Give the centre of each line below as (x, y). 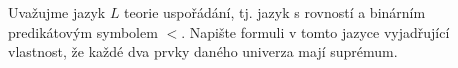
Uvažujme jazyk (57, 12)
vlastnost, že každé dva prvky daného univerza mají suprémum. (203, 51)
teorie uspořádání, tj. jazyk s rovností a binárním (275, 12)
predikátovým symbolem (83, 31)
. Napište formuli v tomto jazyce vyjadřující (315, 31)
